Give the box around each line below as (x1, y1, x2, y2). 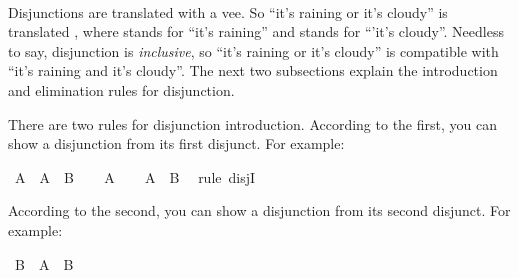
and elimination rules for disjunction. (8, 79, 235, 100)
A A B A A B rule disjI (14, 166, 256, 187)
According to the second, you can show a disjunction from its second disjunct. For (8, 200, 511, 221)
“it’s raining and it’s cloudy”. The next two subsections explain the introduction (8, 60, 498, 81)
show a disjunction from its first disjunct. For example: (8, 133, 345, 154)
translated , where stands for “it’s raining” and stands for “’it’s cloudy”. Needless (8, 21, 504, 42)
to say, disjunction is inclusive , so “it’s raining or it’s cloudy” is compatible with (8, 40, 499, 61)
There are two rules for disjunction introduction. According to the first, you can (8, 113, 497, 134)
